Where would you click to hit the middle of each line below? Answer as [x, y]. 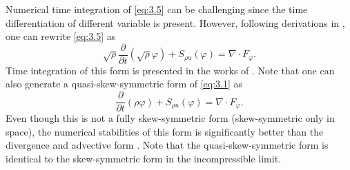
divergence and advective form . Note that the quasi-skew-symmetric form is [167, 145]
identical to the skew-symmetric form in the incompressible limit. [143, 158]
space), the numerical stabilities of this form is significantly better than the [165, 131]
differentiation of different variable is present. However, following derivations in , [175, 22]
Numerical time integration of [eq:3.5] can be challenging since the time [157, 9]
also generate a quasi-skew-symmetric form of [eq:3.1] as [124, 84]
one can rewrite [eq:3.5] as [61, 36]
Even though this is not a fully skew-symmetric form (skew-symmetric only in [170, 118]
